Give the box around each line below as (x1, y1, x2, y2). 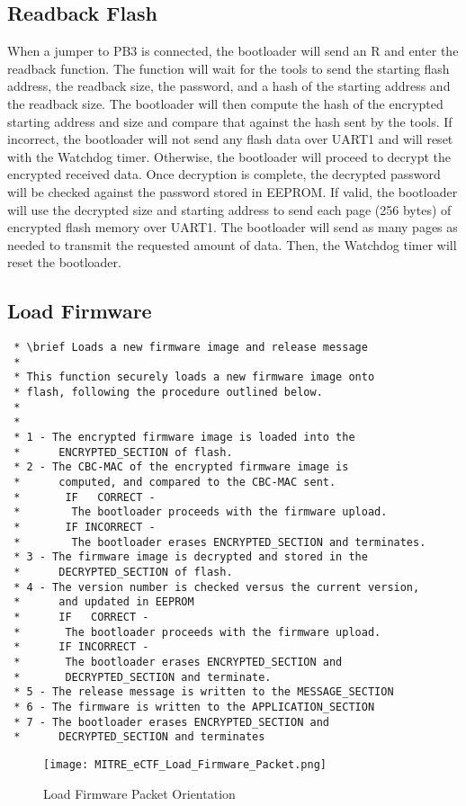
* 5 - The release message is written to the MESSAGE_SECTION (13, 685, 394, 699)
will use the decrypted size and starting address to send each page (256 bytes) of (7, 200, 452, 219)
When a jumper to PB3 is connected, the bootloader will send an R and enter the (7, 41, 459, 60)
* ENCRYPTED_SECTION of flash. (13, 445, 233, 459)
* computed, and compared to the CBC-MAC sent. (13, 476, 336, 489)
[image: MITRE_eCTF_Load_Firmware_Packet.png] (43, 757, 327, 771)
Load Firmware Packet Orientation (43, 784, 236, 802)
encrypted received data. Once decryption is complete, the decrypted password (7, 165, 441, 184)
